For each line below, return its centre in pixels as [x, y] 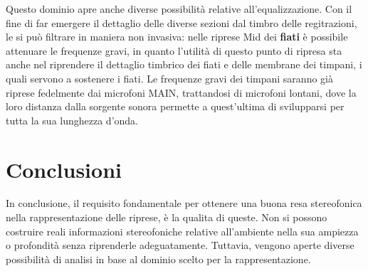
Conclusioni [64, 169]
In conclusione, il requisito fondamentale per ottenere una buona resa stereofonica [184, 203]
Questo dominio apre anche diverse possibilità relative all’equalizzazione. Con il [179, 9]
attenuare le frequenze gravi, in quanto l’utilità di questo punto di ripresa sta [174, 50]
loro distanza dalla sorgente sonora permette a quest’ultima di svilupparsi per [175, 106]
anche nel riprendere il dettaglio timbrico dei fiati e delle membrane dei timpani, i [184, 64]
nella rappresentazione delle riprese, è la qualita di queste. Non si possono [167, 217]
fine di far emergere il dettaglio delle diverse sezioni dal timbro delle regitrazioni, [182, 22]
